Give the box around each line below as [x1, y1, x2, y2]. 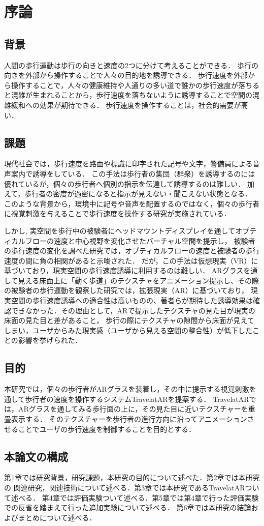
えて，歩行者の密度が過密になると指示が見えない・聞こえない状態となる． [4, 188, 252, 199]
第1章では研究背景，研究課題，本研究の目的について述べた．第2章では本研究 [4, 472, 260, 483]
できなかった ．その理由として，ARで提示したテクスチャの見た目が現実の [11, 305, 255, 315]
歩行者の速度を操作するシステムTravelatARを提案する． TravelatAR [25, 393, 249, 404]
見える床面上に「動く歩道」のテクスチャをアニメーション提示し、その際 [18, 275, 259, 285]
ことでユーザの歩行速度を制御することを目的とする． [18, 423, 195, 434]
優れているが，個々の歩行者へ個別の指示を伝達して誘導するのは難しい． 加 [4, 178, 254, 189]
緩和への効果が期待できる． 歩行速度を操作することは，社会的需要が [11, 99, 241, 110]
